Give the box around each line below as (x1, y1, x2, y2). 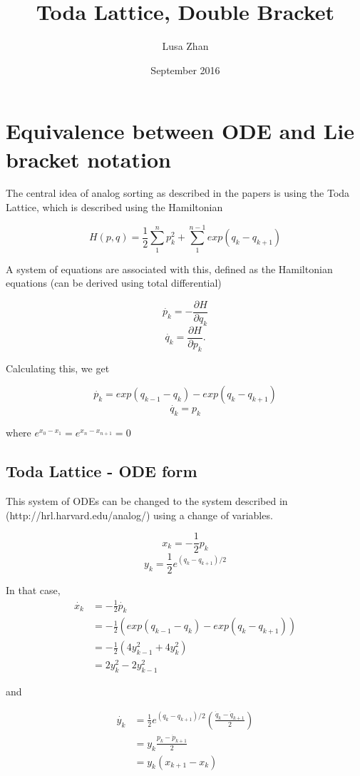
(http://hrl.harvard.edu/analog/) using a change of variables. (6, 507, 273, 522)
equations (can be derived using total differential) (6, 275, 222, 290)
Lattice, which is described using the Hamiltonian (6, 200, 223, 215)
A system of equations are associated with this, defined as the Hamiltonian (6, 261, 333, 276)
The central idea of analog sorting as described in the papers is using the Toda (6, 185, 350, 200)
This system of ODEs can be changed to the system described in (6, 494, 288, 509)
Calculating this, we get (6, 360, 110, 375)
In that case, (6, 583, 61, 598)
